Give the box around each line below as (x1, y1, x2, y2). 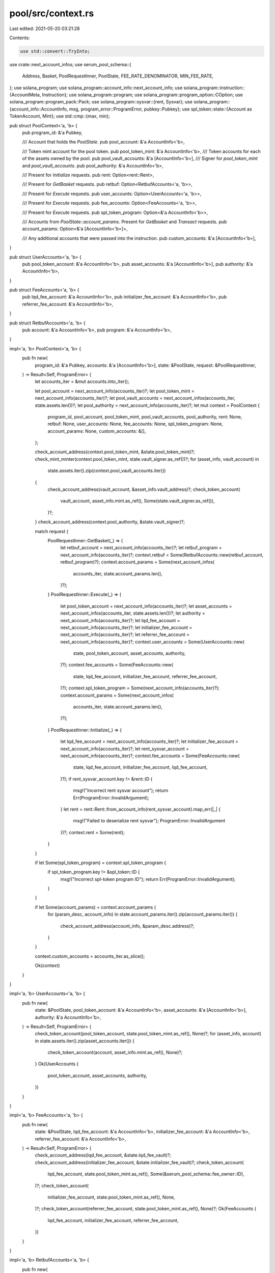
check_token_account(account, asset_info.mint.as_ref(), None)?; (47, 1049, 183, 1056)
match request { (35, 528, 69, 534)
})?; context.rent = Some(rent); (60, 829, 125, 835)
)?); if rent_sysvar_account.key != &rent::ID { (60, 776, 153, 782)
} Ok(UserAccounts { (35, 1061, 79, 1067)
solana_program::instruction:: (183, 85, 245, 91)
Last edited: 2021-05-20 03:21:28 (9, 25, 80, 32)
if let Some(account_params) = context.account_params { (35, 904, 156, 910)
